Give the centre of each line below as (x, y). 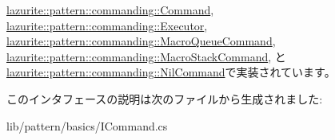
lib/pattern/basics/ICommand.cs (87, 125)
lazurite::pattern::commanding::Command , (110, 10)
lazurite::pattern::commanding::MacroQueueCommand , (141, 41)
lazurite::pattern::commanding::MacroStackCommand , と (146, 56)
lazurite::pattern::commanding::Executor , (107, 25)
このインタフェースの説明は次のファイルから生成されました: (165, 98)
